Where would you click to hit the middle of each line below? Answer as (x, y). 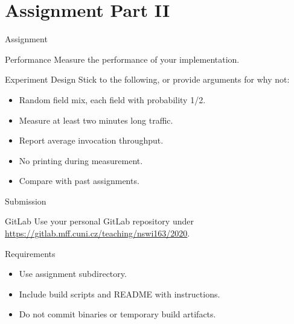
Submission (26, 201)
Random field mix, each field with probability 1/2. (112, 99)
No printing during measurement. (81, 160)
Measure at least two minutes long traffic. (96, 120)
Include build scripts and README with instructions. (120, 294)
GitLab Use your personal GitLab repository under (99, 221)
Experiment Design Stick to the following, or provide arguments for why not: (147, 79)
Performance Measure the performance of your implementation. (122, 59)
